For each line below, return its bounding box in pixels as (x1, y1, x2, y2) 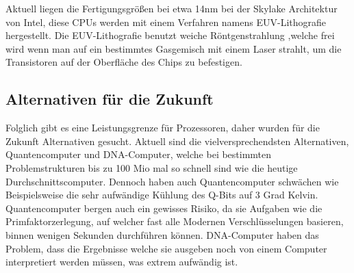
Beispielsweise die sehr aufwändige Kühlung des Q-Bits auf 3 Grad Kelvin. (5, 187, 318, 202)
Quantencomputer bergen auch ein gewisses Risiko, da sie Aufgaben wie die (5, 200, 323, 215)
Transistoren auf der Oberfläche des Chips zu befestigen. (5, 55, 242, 69)
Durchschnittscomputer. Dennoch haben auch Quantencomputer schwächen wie (5, 174, 339, 188)
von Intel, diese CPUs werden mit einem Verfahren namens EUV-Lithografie (5, 14, 327, 29)
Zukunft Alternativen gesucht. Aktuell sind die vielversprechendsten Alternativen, (5, 133, 349, 148)
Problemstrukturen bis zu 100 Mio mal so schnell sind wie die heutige (5, 160, 298, 174)
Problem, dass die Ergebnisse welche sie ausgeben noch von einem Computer (5, 241, 327, 255)
